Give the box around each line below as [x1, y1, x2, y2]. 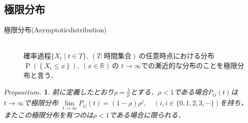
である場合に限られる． [109, 109, 185, 120]
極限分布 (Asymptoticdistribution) [4, 25, 107, 35]
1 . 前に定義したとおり [44, 86, 114, 97]
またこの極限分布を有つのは [4, 109, 93, 120]
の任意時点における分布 [139, 50, 215, 61]
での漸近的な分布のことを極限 [141, 60, 238, 71]
